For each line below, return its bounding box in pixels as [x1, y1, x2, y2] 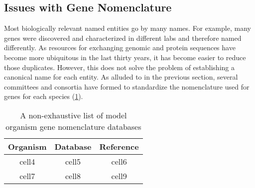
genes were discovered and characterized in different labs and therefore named [4, 32, 242, 43]
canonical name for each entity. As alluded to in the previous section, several [4, 72, 238, 82]
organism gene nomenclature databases [5, 120, 141, 132]
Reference [99, 140, 139, 152]
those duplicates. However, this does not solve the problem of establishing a [4, 62, 235, 72]
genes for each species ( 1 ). [4, 91, 83, 101]
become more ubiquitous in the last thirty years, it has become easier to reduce [4, 52, 246, 62]
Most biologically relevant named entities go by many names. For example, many [4, 23, 251, 33]
